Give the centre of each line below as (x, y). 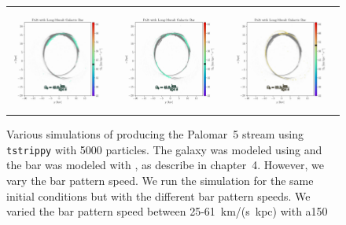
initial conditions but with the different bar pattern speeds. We (158, 195)
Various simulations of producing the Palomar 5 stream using (155, 134)
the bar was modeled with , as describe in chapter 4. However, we (165, 165)
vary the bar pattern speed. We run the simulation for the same (160, 181)
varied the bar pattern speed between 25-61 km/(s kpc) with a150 (167, 211)
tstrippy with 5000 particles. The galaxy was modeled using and (164, 149)
